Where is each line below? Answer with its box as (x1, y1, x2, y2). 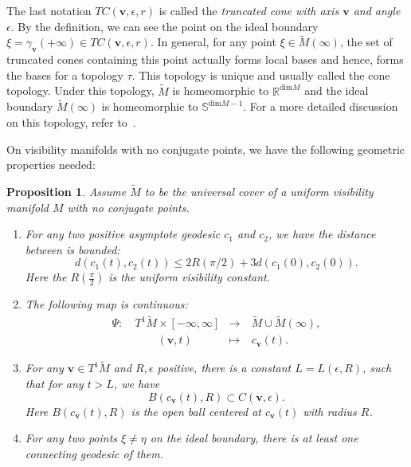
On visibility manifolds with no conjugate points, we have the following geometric (6, 140, 405, 157)
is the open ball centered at (131, 402, 261, 419)
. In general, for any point (150, 33, 276, 50)
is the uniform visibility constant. (108, 269, 270, 285)
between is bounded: (25, 241, 120, 257)
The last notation (6, 2, 92, 18)
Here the (25, 269, 67, 285)
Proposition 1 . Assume (6, 183, 127, 200)
